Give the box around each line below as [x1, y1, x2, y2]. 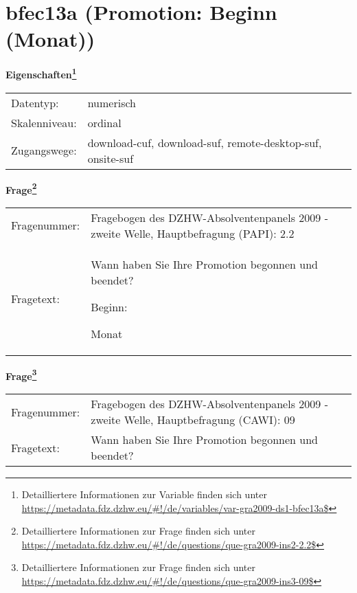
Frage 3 [5, 366, 37, 383]
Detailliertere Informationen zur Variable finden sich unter [21, 487, 267, 502]
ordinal [87, 114, 122, 131]
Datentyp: [11, 94, 59, 111]
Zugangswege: [11, 142, 77, 159]
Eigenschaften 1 [5, 65, 77, 81]
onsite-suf [87, 150, 134, 166]
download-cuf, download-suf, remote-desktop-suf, [87, 134, 322, 150]
